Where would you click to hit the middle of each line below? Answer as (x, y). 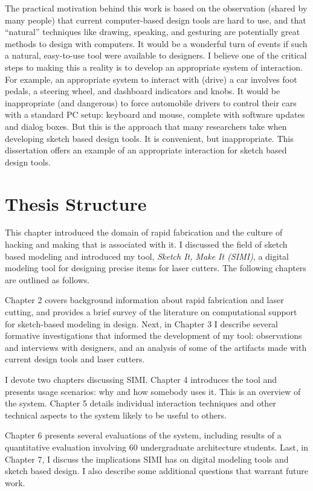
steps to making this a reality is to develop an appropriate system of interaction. (154, 67)
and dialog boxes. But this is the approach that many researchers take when (146, 126)
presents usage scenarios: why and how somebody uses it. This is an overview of (153, 391)
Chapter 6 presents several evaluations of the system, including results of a (143, 435)
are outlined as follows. (47, 279)
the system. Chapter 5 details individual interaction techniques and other (140, 403)
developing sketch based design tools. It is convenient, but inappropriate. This (149, 138)
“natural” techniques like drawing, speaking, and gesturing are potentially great (153, 32)
